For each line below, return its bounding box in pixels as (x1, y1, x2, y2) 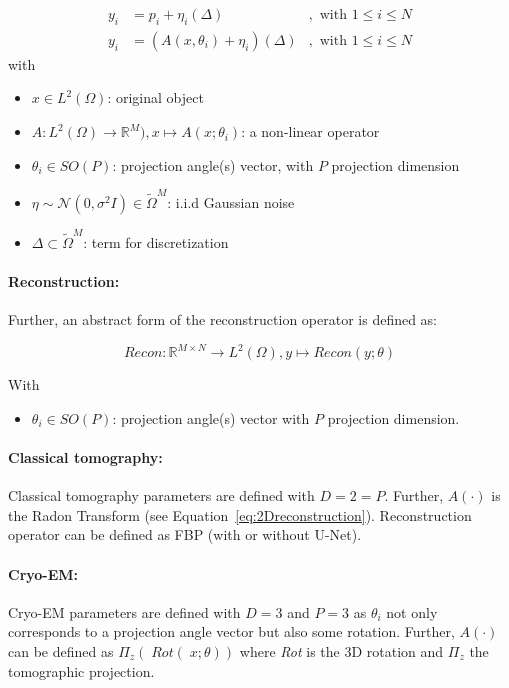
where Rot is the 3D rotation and (239, 640, 444, 661)
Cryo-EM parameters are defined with (8, 601, 241, 622)
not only (386, 601, 438, 622)
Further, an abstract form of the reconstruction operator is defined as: (8, 309, 438, 330)
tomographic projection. (8, 660, 155, 681)
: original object (107, 87, 204, 108)
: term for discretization (83, 231, 229, 252)
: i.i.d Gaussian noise (167, 191, 295, 212)
